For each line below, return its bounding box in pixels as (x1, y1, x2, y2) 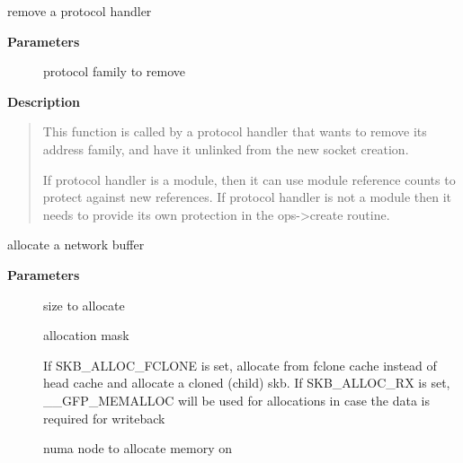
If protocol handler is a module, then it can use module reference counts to (42, 170, 456, 188)
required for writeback (43, 408, 165, 427)
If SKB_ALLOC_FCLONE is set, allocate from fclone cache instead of (43, 355, 437, 374)
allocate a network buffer (7, 235, 145, 254)
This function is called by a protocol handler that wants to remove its (42, 122, 427, 141)
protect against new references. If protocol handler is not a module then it (42, 188, 452, 206)
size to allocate (43, 295, 125, 314)
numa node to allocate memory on (43, 439, 233, 458)
